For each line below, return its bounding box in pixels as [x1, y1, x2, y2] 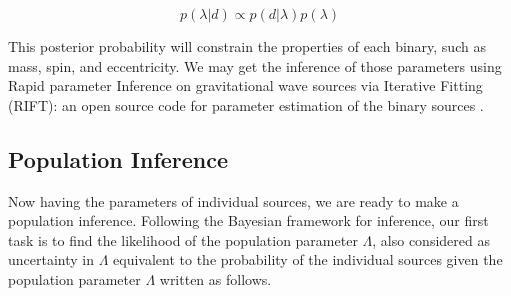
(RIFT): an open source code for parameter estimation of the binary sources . [8, 94, 484, 115]
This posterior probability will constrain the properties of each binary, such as [8, 36, 486, 56]
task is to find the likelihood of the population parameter [8, 229, 358, 250]
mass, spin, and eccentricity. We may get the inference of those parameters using [8, 55, 502, 76]
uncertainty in [8, 249, 95, 270]
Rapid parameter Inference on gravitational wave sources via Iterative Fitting [8, 75, 483, 96]
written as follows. [159, 268, 272, 289]
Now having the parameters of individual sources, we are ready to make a [8, 190, 459, 211]
